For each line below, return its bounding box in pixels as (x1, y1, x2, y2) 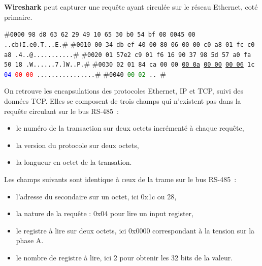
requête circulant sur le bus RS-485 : (4, 105, 119, 116)
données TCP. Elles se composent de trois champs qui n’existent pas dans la (4, 96, 241, 106)
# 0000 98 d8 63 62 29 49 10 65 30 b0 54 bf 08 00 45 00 (4, 28, 195, 39)
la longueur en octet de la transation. (16, 157, 132, 167)
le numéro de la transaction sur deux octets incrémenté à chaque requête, (16, 123, 244, 133)
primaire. (4, 11, 32, 22)
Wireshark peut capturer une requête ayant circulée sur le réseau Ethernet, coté (4, 2, 258, 12)
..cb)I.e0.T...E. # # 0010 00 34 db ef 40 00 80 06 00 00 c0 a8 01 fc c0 (4, 38, 255, 49)
